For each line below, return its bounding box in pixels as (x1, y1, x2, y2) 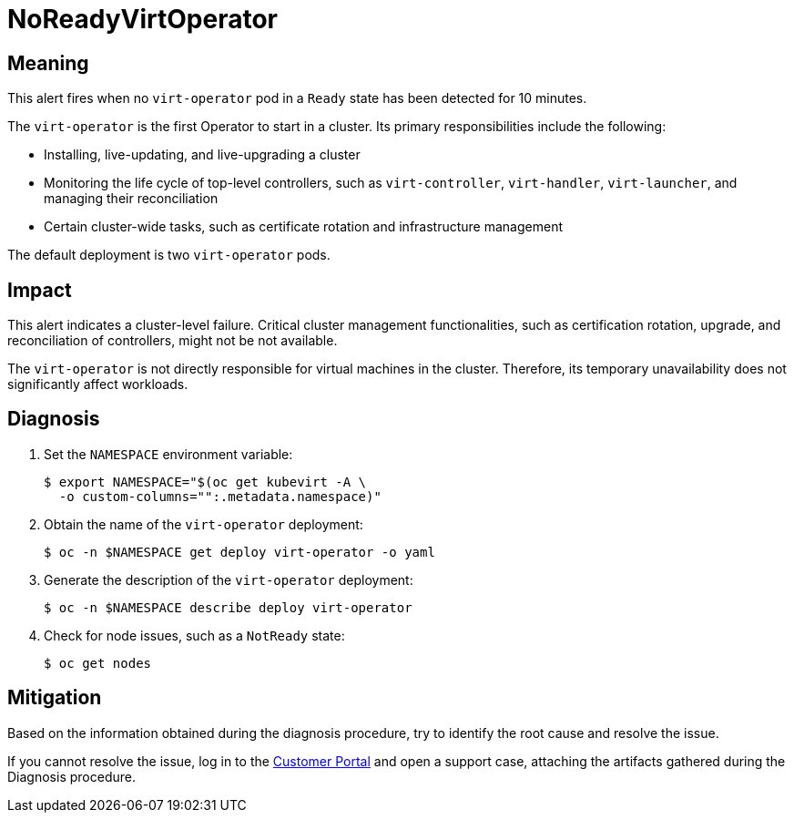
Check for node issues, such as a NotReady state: (44, 627, 345, 643)
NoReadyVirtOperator (7, 4, 278, 35)
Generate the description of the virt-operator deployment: (44, 571, 413, 588)
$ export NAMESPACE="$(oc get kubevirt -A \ (44, 474, 367, 489)
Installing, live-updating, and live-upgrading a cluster (44, 147, 361, 163)
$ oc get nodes (44, 655, 152, 671)
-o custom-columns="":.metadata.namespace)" (58, 488, 382, 504)
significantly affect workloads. (7, 376, 188, 393)
